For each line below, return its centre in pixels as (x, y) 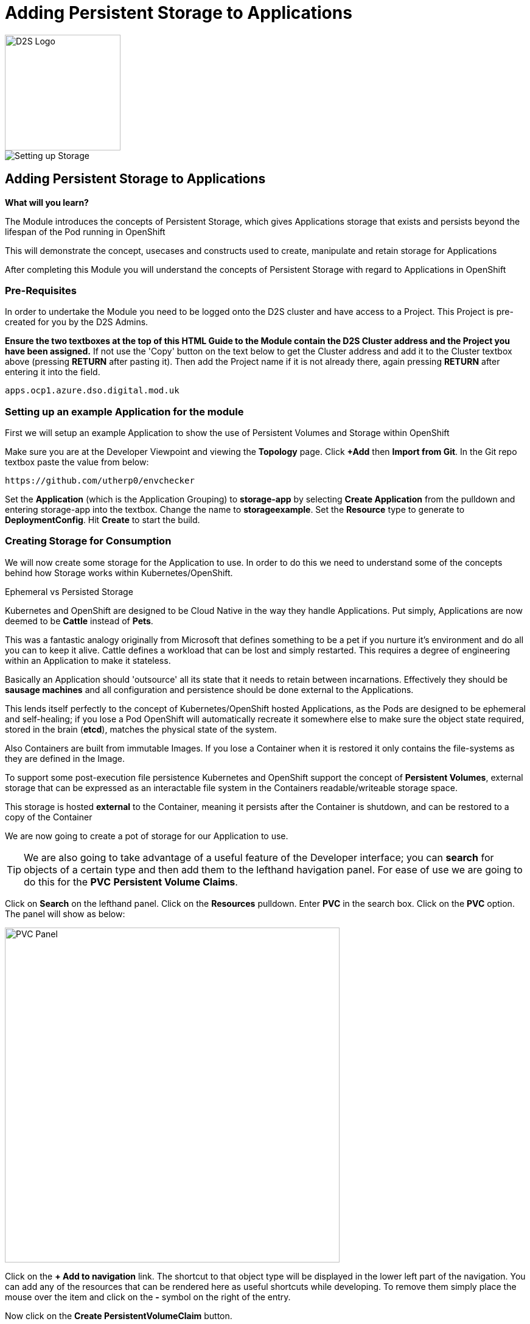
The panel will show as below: (65, 914)
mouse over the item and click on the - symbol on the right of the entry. (148, 1297)
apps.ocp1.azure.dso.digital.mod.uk (92, 391)
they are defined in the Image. (65, 758)
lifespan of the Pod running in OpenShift (85, 231)
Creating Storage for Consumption (88, 541)
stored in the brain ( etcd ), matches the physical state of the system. (141, 729)
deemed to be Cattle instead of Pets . (79, 621)
